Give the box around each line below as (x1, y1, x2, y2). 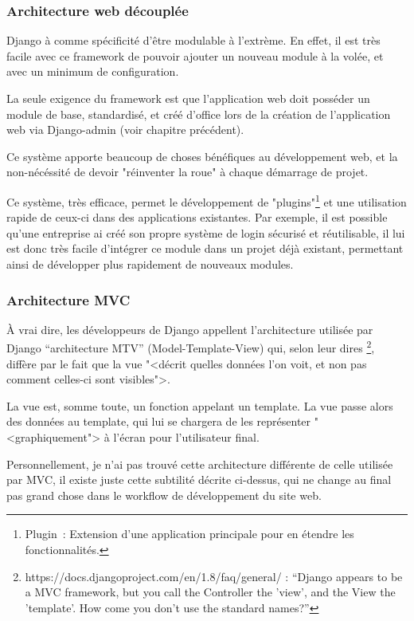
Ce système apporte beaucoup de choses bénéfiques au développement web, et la (6, 147, 398, 164)
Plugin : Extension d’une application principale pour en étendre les (25, 525, 354, 542)
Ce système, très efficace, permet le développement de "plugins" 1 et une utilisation (6, 191, 407, 210)
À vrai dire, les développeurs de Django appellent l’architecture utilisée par (6, 320, 373, 337)
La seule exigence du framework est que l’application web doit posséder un (6, 90, 370, 106)
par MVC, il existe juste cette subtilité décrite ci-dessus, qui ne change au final (6, 471, 392, 488)
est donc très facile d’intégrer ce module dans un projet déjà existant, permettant (6, 240, 404, 257)
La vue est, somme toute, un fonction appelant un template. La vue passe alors (6, 397, 393, 414)
